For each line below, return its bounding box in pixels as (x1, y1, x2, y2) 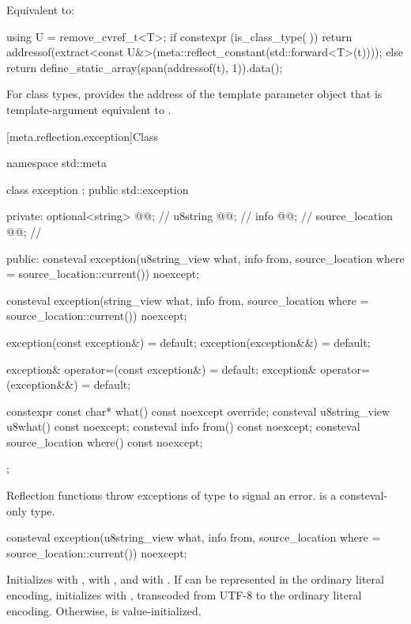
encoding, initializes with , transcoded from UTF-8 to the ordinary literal (6, 587, 362, 603)
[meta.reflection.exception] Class (6, 127, 158, 144)
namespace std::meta (6, 154, 107, 171)
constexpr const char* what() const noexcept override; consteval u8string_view (6, 402, 390, 419)
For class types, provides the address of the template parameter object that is (6, 86, 383, 102)
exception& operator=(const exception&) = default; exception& (6, 360, 317, 377)
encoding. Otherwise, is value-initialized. (6, 602, 202, 618)
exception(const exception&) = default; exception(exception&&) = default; (6, 333, 371, 350)
